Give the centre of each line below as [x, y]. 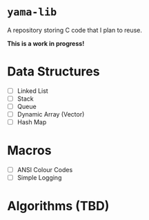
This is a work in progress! [46, 43]
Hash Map [32, 122]
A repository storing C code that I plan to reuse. [75, 30]
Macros [29, 151]
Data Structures [53, 72]
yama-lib [32, 12]
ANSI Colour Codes [45, 170]
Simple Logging [39, 178]
